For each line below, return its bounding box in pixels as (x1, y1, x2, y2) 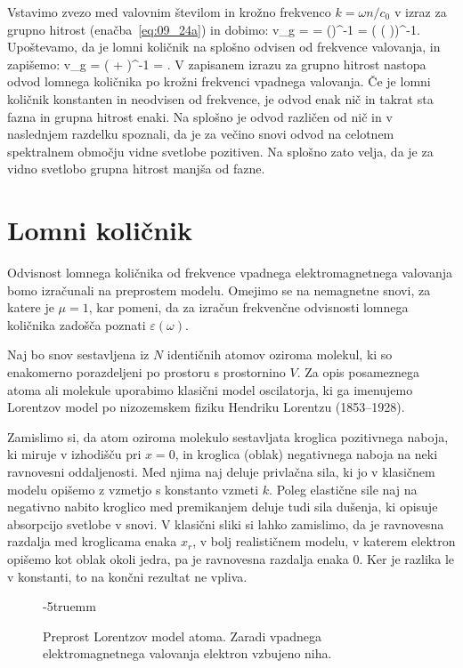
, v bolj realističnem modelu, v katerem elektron (192, 532, 456, 551)
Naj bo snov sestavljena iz (7, 345, 150, 364)
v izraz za (394, 3, 447, 20)
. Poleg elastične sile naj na (269, 479, 418, 498)
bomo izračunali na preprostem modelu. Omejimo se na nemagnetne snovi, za (7, 280, 431, 299)
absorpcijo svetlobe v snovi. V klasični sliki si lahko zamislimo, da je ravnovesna (7, 514, 444, 533)
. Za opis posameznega (296, 363, 420, 382)
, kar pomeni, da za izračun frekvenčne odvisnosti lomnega (88, 298, 409, 317)
